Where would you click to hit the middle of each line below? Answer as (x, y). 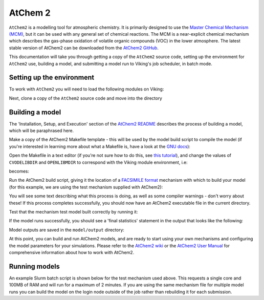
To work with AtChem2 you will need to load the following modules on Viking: (87, 89)
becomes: (19, 171)
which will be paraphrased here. (41, 131)
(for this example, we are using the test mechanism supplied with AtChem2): (86, 187)
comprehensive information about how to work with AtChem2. (72, 252)
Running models (34, 266)
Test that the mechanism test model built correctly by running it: (73, 212)
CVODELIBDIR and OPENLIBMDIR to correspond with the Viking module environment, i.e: (98, 162)
